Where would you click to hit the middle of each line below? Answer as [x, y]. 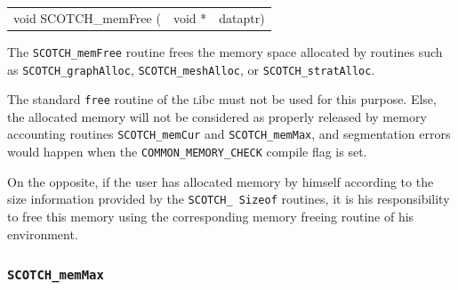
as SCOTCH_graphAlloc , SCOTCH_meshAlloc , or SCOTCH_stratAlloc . [191, 69]
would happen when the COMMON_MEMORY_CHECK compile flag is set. [187, 152]
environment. [43, 234]
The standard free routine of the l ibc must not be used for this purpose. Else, [222, 99]
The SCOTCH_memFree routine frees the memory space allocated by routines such [225, 51]
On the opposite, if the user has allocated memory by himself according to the [221, 181]
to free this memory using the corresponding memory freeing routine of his [211, 216]
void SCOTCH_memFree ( [87, 17]
